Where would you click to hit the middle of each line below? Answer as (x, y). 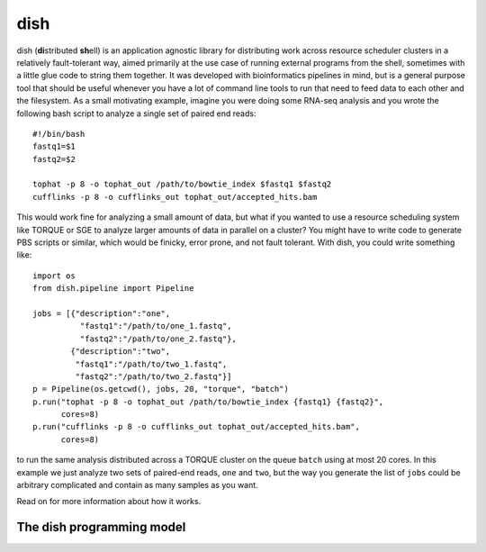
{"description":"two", (121, 352)
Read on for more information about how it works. (109, 502)
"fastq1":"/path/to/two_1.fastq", (151, 364)
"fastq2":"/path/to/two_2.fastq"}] (154, 376)
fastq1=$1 (54, 147)
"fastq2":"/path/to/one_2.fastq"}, (158, 339)
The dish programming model (101, 527)
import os (54, 276)
